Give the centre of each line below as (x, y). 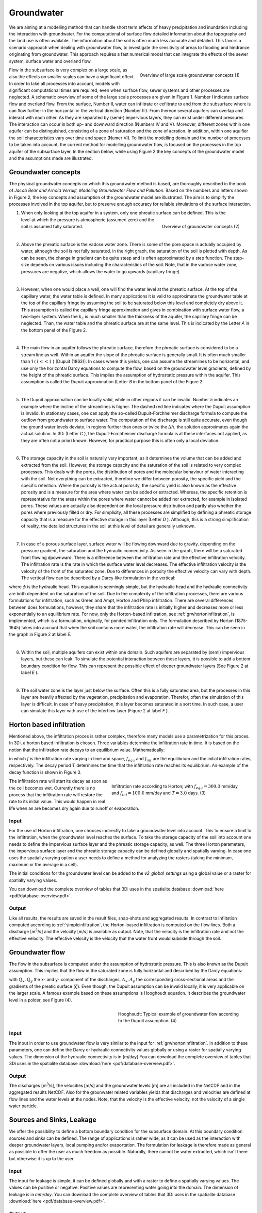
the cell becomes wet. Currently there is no (52, 788)
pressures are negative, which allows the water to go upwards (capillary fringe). (101, 271)
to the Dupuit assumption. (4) (147, 1021)
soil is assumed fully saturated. (52, 227)
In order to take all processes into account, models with (64, 83)
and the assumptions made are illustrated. (51, 158)
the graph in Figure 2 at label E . (40, 634)
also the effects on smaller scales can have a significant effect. (72, 77)
